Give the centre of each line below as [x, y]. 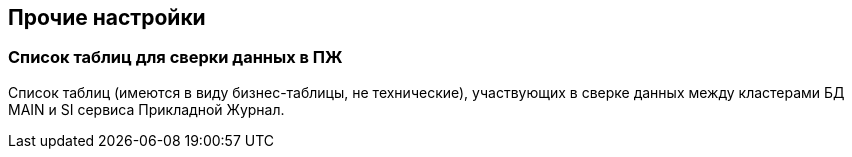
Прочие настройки [107, 17]
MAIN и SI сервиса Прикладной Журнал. [146, 109]
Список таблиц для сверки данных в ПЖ [175, 57]
